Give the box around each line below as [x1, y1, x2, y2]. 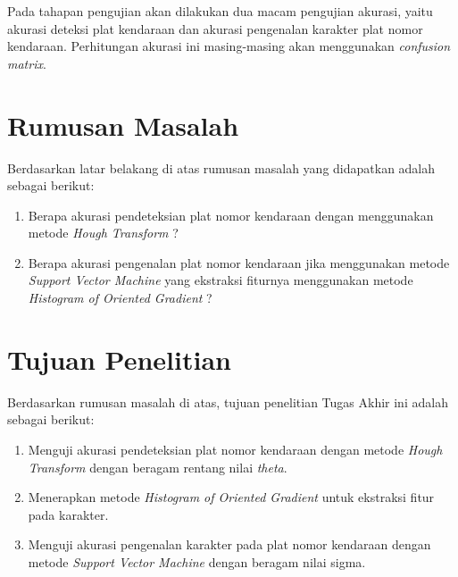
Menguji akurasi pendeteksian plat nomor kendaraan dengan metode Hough [28, 439, 443, 458]
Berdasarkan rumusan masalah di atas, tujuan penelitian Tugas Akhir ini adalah [7, 392, 448, 411]
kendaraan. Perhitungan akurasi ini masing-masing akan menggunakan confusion [7, 37, 451, 55]
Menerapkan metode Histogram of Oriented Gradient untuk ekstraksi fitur [28, 488, 435, 506]
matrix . [7, 54, 46, 72]
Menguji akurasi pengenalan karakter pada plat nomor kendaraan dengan [28, 535, 431, 554]
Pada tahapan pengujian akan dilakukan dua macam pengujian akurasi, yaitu [7, 2, 433, 20]
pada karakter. [28, 505, 109, 523]
